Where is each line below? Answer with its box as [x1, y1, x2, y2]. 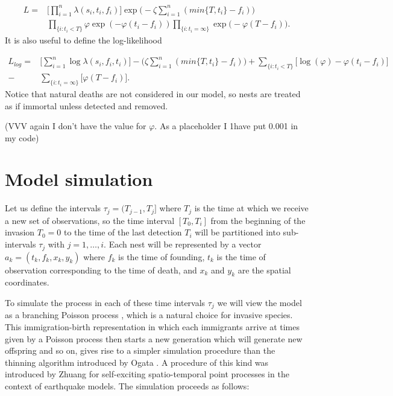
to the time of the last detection [63, 226, 182, 238]
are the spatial [237, 263, 291, 276]
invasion [5, 226, 35, 238]
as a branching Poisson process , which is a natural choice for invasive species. [5, 308, 293, 321]
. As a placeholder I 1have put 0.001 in [154, 120, 298, 132]
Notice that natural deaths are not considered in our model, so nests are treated [5, 87, 301, 100]
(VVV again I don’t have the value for [5, 120, 146, 132]
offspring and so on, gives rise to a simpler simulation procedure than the [5, 344, 275, 357]
